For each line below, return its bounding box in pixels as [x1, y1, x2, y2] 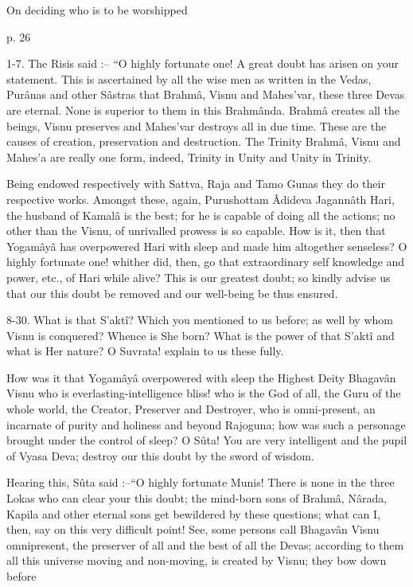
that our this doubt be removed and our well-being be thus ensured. [6, 284, 338, 301]
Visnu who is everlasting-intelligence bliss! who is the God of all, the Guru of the [6, 385, 401, 401]
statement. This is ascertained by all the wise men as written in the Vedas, [6, 70, 372, 87]
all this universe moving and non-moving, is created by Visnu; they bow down [6, 552, 387, 569]
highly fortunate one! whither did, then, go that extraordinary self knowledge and [6, 253, 405, 270]
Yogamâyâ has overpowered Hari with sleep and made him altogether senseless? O [6, 237, 407, 254]
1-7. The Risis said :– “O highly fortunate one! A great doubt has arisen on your [6, 55, 399, 72]
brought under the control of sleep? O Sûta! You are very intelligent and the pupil [6, 432, 407, 448]
